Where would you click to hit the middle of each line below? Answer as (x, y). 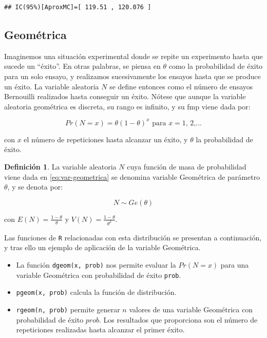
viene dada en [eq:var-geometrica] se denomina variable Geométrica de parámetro (132, 176)
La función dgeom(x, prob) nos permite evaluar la (96, 264)
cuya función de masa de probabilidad (187, 167)
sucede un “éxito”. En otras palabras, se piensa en (82, 66)
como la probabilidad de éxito (216, 66)
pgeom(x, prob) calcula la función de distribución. (96, 292)
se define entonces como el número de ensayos (181, 86)
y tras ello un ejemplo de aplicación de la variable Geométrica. (102, 247)
